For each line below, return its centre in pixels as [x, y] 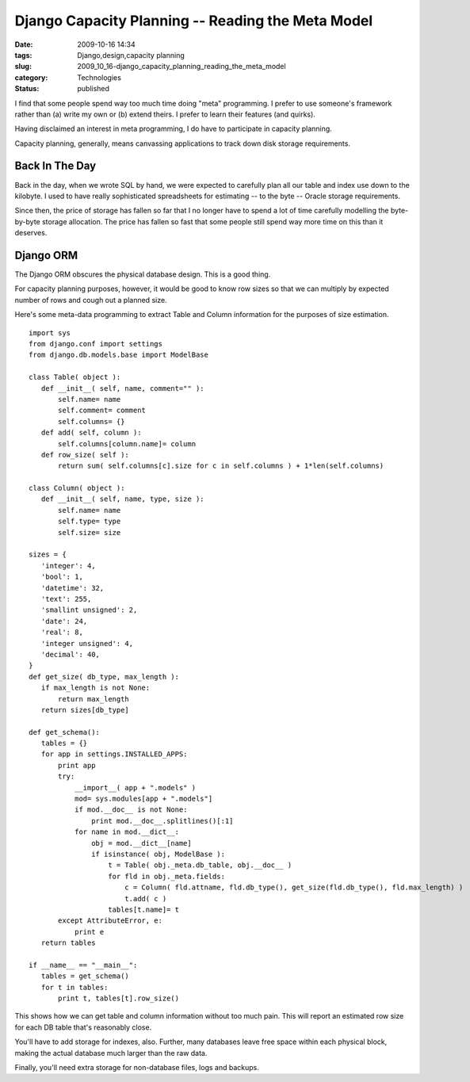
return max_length [94, 699]
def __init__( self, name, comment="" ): [123, 388]
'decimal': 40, [71, 654]
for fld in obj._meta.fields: [167, 876]
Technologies [99, 77]
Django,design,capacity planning [131, 55]
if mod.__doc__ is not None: [131, 810]
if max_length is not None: [96, 688]
